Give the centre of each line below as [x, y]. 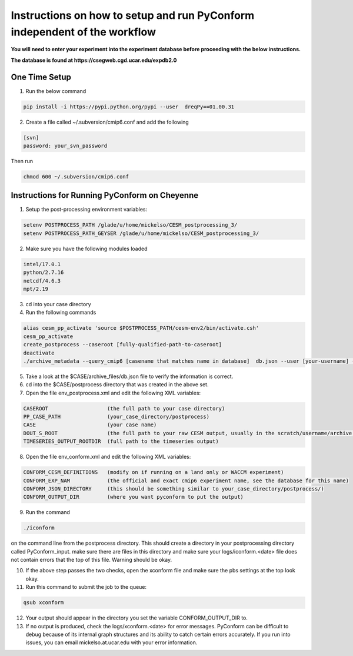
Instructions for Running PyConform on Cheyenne [105, 195]
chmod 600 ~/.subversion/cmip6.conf [76, 176]
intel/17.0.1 [42, 264]
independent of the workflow [83, 32]
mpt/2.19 [36, 289]
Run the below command [56, 91]
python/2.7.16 [44, 273]
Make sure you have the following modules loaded [86, 249]
